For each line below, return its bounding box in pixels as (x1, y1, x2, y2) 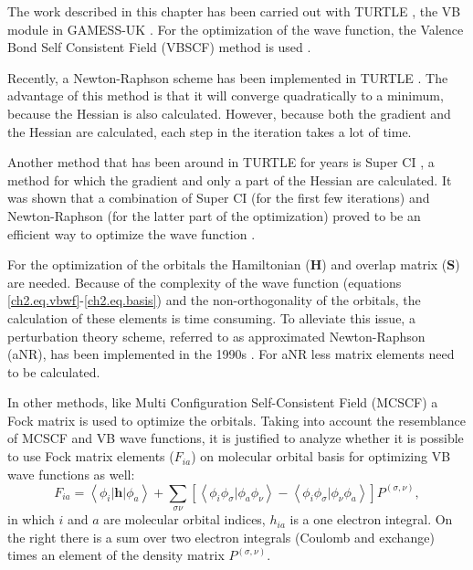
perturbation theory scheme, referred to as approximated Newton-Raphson (7, 326, 426, 345)
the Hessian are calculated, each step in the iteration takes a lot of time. (7, 121, 412, 141)
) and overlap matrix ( (321, 255, 447, 274)
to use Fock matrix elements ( (7, 447, 174, 466)
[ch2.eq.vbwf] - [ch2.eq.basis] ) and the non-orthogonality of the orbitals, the (7, 290, 421, 310)
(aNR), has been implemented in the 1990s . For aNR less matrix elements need (7, 344, 455, 364)
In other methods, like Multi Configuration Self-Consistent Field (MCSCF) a (7, 393, 438, 412)
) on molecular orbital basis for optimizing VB (191, 447, 451, 466)
